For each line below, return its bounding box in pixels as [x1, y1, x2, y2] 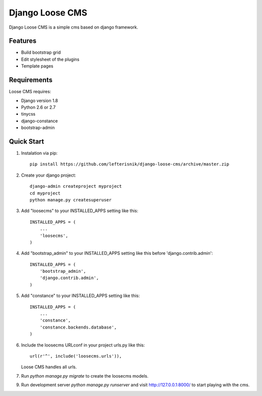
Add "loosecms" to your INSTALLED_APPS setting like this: [21, 208, 138, 214]
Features [9, 37, 36, 45]
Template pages [21, 63, 53, 69]
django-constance [21, 118, 58, 124]
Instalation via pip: [21, 150, 58, 156]
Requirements [9, 76, 53, 84]
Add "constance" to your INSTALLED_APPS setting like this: [21, 293, 140, 298]
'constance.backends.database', [39, 324, 117, 330]
